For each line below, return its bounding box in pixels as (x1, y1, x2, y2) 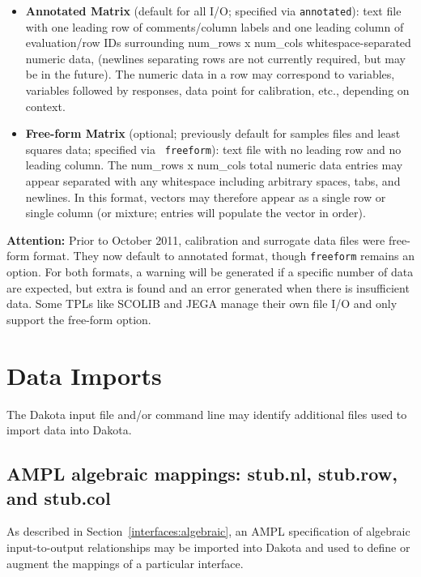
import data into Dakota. (6, 421, 132, 438)
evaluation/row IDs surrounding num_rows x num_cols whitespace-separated (25, 34, 411, 51)
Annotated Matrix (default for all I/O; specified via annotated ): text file (25, 2, 402, 19)
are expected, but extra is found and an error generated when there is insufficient (6, 279, 410, 296)
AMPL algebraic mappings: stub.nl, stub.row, (6, 461, 398, 486)
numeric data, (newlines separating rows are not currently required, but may (25, 49, 406, 66)
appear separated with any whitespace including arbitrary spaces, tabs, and (25, 173, 401, 190)
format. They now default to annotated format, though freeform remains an (33, 247, 415, 264)
